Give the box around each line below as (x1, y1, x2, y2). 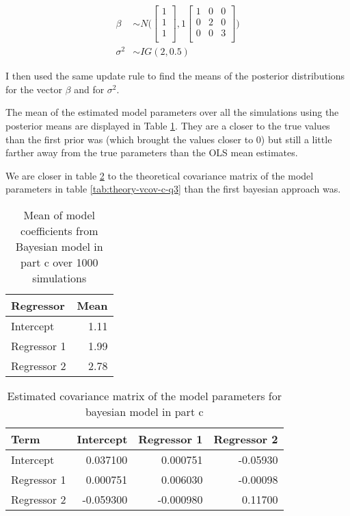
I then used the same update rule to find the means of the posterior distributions (5, 69, 345, 83)
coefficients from (21, 223, 98, 239)
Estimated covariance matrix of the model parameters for (7, 388, 282, 404)
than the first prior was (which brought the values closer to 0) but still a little (5, 132, 332, 146)
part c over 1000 (21, 254, 98, 271)
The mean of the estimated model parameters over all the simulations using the (5, 105, 339, 119)
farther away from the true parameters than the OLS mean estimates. (5, 145, 298, 160)
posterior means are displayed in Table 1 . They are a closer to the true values (5, 119, 330, 133)
